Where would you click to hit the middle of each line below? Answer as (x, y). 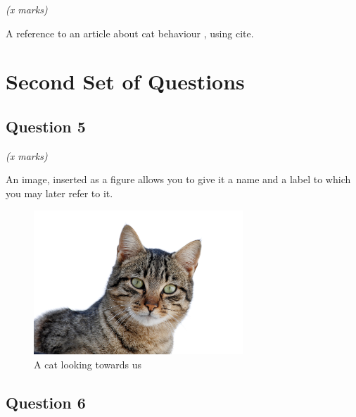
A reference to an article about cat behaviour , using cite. (130, 33)
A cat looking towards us (88, 365)
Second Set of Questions (125, 81)
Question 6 (46, 403)
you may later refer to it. (59, 193)
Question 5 (46, 126)
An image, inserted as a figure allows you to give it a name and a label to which (178, 179)
